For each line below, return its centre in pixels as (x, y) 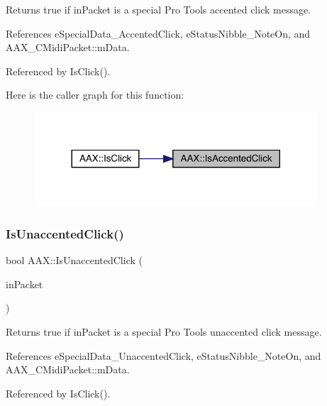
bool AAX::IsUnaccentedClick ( (74, 260)
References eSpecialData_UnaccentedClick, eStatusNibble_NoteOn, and (163, 355)
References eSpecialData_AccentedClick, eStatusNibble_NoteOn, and (158, 33)
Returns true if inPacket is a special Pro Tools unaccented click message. (164, 332)
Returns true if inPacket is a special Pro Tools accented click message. (159, 9)
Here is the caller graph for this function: (95, 95)
